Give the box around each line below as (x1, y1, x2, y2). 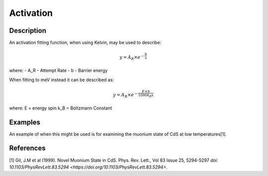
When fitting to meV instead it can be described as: (9, 77, 114, 83)
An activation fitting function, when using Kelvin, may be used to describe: (9, 40, 161, 46)
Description (9, 26, 47, 35)
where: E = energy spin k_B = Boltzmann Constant (9, 105, 112, 111)
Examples (9, 118, 41, 126)
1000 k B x (138, 92, 154, 98)
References (9, 144, 46, 153)
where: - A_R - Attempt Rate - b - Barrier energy (9, 68, 108, 74)
